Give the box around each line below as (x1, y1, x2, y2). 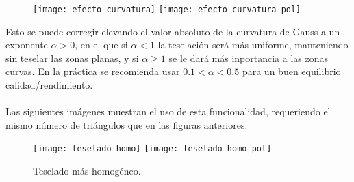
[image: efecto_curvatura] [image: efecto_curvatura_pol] (33, 5, 301, 14)
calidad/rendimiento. (5, 78, 93, 92)
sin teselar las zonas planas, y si (5, 50, 139, 65)
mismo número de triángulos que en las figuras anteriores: (5, 117, 248, 132)
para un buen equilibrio (242, 64, 341, 78)
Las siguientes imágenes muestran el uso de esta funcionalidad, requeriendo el (5, 104, 331, 119)
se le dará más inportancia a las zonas (168, 50, 329, 65)
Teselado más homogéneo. (33, 164, 141, 178)
